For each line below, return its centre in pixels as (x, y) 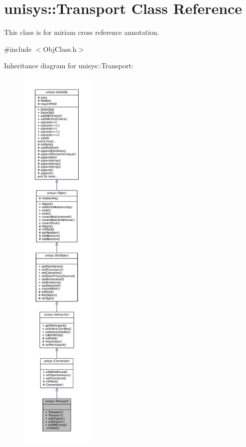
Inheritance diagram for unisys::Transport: (69, 66)
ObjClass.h (60, 49)
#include (18, 49)
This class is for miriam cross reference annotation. (82, 32)
